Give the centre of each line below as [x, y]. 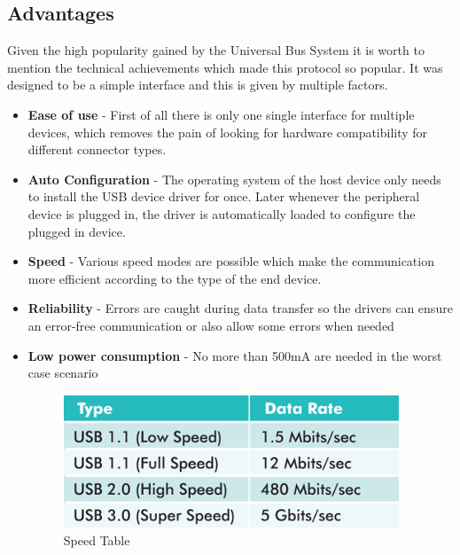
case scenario [63, 373]
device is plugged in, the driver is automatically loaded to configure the [222, 213]
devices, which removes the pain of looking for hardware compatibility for [228, 132]
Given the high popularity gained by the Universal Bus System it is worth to [216, 50]
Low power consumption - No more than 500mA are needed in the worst [235, 355]
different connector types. [97, 149]
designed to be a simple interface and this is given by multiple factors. [198, 85]
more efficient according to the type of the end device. [175, 278]
